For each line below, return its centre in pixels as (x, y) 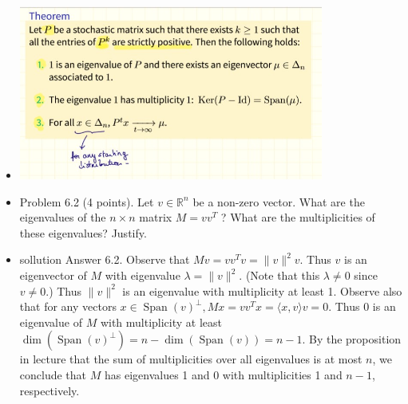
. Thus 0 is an (362, 306)
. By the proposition (352, 339)
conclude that (53, 374)
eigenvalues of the (63, 217)
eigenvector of (53, 275)
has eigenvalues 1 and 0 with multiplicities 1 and (223, 374)
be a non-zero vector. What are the (279, 201)
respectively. (50, 390)
